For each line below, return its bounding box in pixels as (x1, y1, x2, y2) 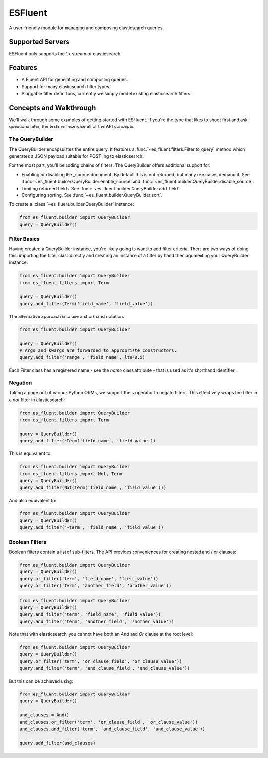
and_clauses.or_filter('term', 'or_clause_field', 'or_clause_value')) (19, 719, 198, 725)
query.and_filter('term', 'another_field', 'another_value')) (19, 618, 174, 624)
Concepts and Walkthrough (9, 103, 96, 112)
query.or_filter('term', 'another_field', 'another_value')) (19, 583, 172, 589)
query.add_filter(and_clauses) (19, 740, 96, 746)
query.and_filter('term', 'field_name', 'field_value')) (19, 612, 161, 617)
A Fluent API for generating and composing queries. (21, 77, 128, 83)
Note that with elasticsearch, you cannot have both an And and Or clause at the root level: (9, 631, 193, 637)
